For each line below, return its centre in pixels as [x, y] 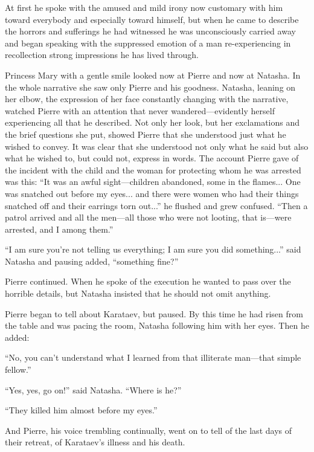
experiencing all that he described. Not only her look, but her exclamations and [152, 122]
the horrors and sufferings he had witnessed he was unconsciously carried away [150, 31]
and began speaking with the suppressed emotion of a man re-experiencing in [148, 43]
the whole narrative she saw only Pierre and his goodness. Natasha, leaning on [150, 87]
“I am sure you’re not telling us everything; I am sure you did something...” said [153, 249]
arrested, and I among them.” [59, 229]
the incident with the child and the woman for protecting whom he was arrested [153, 169]
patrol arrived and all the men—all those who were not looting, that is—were [148, 217]
